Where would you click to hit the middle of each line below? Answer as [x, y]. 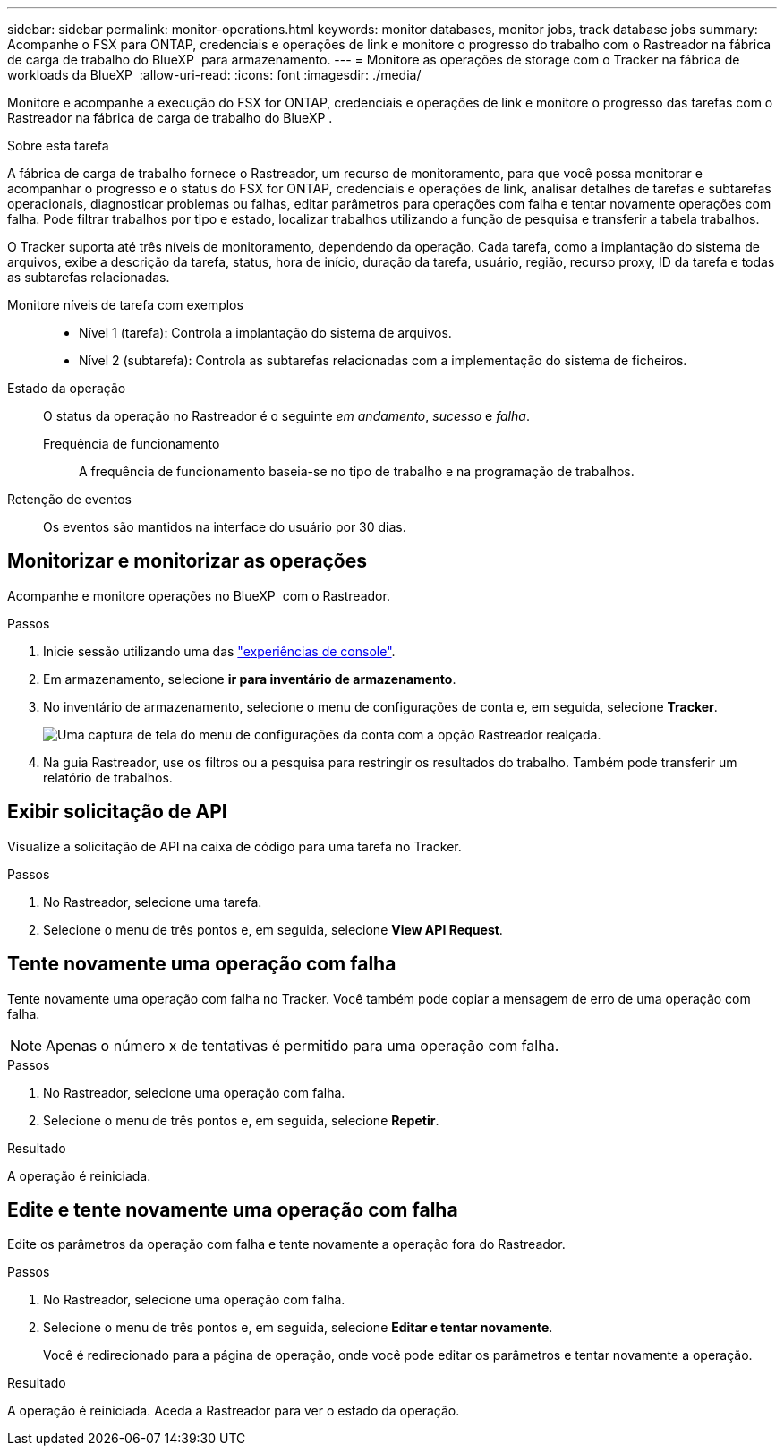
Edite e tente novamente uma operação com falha [233, 1209]
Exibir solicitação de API [117, 812]
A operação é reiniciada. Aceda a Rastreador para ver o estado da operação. [234, 1411]
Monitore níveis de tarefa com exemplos [125, 305]
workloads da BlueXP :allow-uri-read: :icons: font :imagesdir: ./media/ [214, 75]
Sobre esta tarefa [58, 145]
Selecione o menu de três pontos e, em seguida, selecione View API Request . [273, 929]
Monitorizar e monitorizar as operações [187, 561]
